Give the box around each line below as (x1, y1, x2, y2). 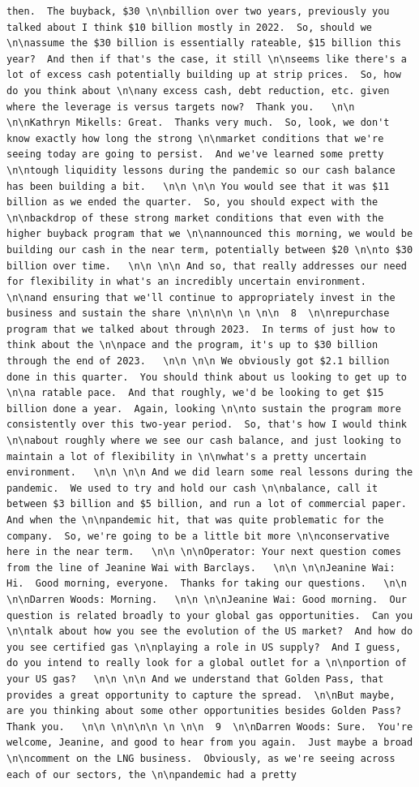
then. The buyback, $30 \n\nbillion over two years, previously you (6, 6, 390, 17)
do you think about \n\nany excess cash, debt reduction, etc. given (6, 84, 390, 97)
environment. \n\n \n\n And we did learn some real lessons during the (6, 467, 413, 479)
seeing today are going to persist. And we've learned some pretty (6, 148, 384, 161)
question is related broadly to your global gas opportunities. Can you (6, 609, 413, 621)
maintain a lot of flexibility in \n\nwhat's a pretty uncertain (6, 450, 366, 462)
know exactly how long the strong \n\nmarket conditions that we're (6, 132, 384, 144)
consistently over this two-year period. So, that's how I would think (6, 419, 407, 431)
